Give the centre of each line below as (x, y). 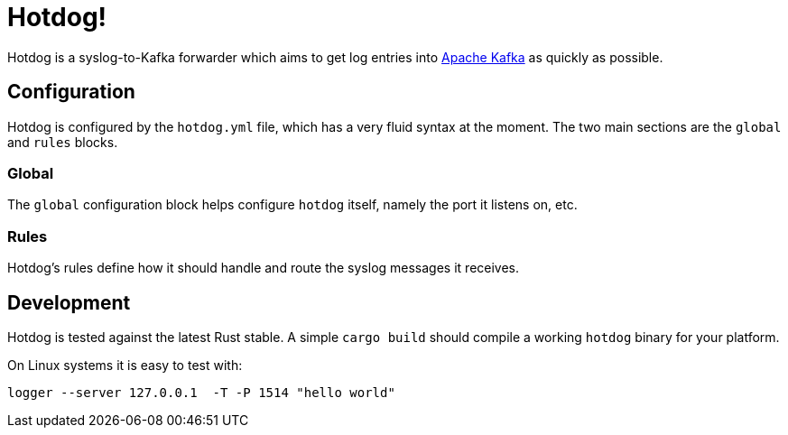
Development (69, 302)
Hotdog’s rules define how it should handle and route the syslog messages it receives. (264, 268)
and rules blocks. (63, 142)
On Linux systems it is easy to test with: (125, 365)
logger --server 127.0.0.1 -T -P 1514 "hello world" (201, 392)
